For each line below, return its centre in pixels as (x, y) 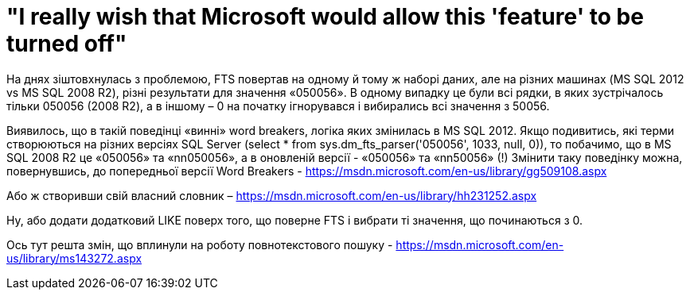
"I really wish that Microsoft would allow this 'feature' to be (325, 17)
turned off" (67, 44)
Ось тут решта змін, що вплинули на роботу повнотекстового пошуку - (200, 244)
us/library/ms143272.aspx (74, 258)
